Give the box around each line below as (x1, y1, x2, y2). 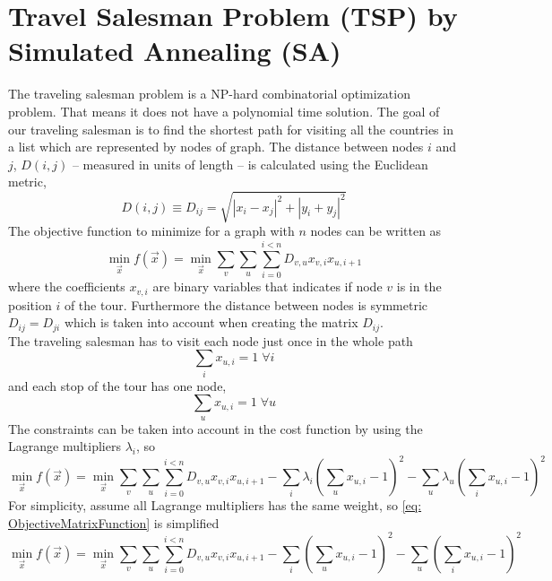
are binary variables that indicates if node (152, 277, 383, 296)
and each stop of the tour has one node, (8, 376, 227, 395)
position (8, 295, 52, 314)
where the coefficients (8, 277, 125, 296)
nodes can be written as (310, 221, 442, 240)
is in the (396, 277, 442, 296)
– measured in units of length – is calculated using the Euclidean (72, 154, 428, 173)
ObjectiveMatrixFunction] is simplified (8, 513, 220, 532)
